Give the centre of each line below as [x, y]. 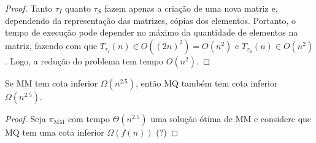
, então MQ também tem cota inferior [207, 83]
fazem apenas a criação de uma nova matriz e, [191, 8]
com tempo [89, 118]
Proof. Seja [25, 118]
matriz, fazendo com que [51, 45]
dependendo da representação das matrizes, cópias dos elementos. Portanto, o [151, 20]
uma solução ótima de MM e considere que [231, 118]
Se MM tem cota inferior [52, 83]
